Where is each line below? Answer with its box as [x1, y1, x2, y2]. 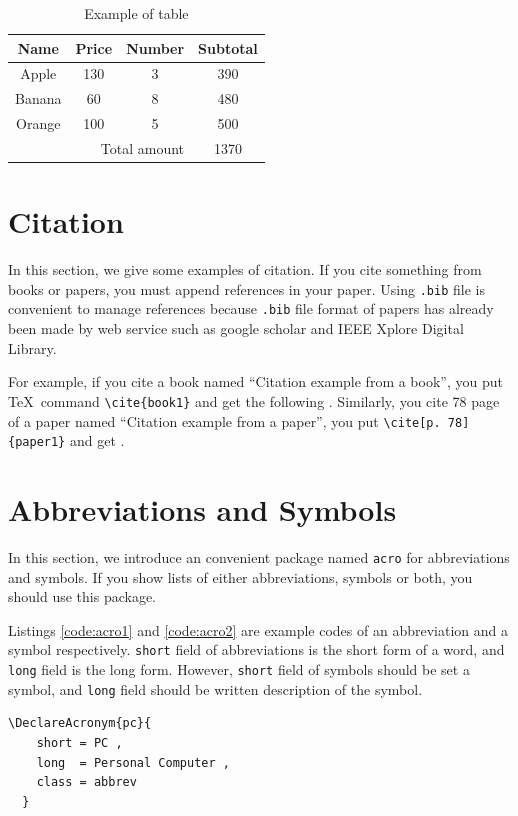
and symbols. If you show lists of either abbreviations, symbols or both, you [8, 566, 473, 587]
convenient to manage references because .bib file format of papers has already [8, 298, 494, 319]
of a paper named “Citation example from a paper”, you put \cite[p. [8, 410, 441, 431]
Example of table [84, 3, 189, 23]
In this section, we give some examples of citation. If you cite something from [8, 259, 482, 280]
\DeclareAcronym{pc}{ [8, 716, 152, 731]
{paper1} [8, 435, 66, 450]
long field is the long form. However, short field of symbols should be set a [8, 659, 470, 680]
